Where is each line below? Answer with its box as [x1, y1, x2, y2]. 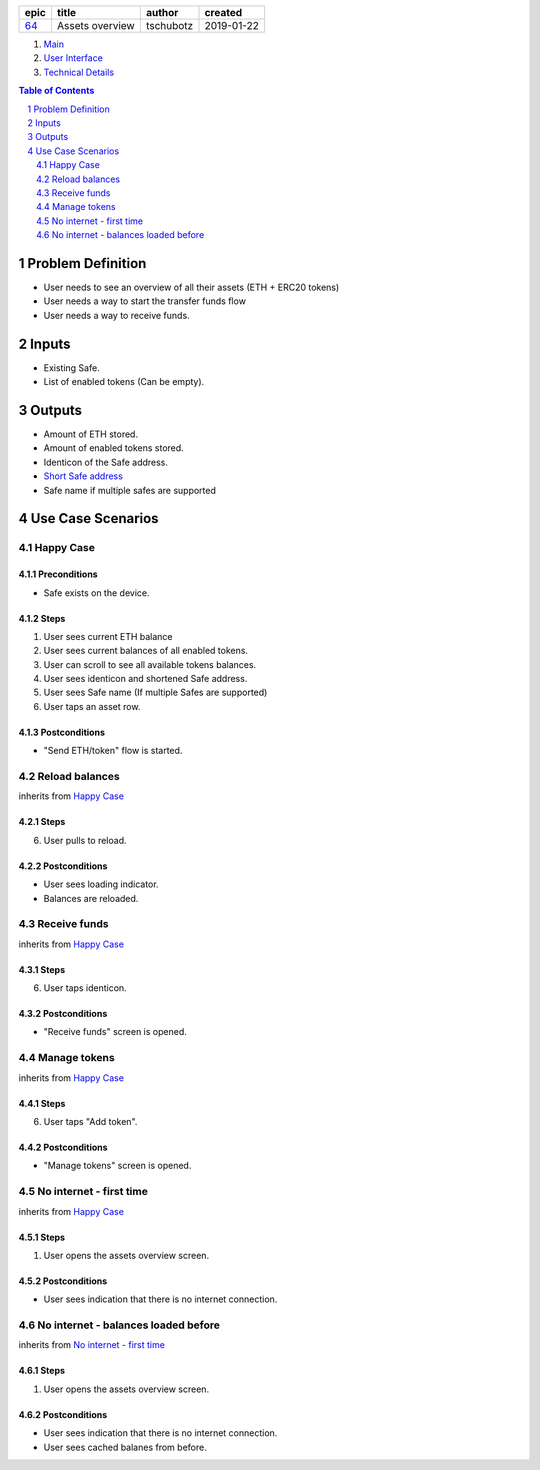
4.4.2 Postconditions [18, 1141, 109, 1153]
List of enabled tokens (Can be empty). [43, 376, 205, 388]
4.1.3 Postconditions [18, 726, 105, 738]
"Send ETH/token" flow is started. [43, 745, 183, 757]
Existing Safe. [43, 361, 100, 374]
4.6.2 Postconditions [18, 1408, 108, 1420]
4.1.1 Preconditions [18, 568, 99, 580]
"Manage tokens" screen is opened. [43, 1160, 192, 1172]
